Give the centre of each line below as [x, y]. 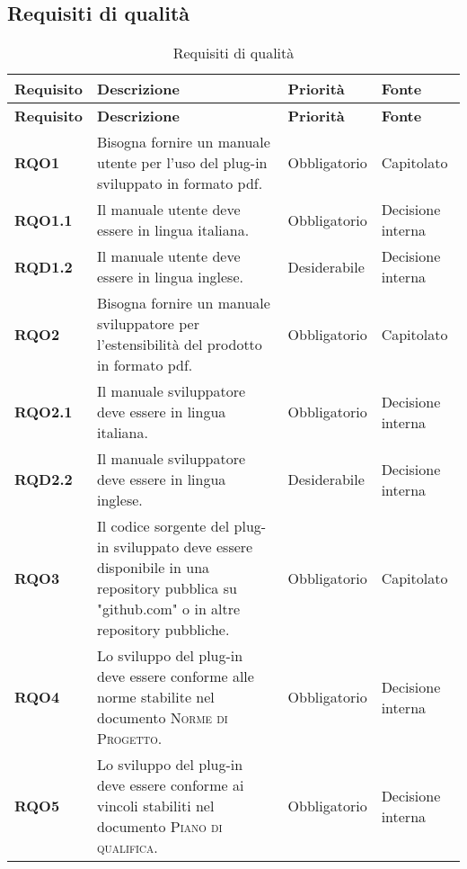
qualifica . [128, 847]
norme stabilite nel [156, 697]
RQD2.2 [44, 479]
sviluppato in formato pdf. [180, 184]
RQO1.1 [44, 219]
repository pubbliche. [163, 630]
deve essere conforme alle [176, 676]
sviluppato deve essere [183, 547]
